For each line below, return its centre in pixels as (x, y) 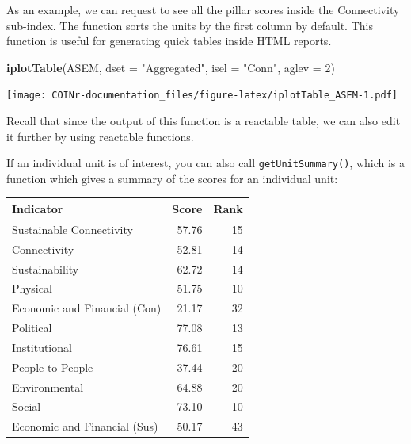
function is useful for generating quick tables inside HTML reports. (169, 41)
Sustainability (46, 268)
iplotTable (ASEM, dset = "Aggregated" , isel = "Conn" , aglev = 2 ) (171, 67)
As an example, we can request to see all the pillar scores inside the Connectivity (203, 10)
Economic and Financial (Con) (87, 308)
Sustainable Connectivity (72, 229)
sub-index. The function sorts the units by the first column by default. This (190, 25)
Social (27, 406)
